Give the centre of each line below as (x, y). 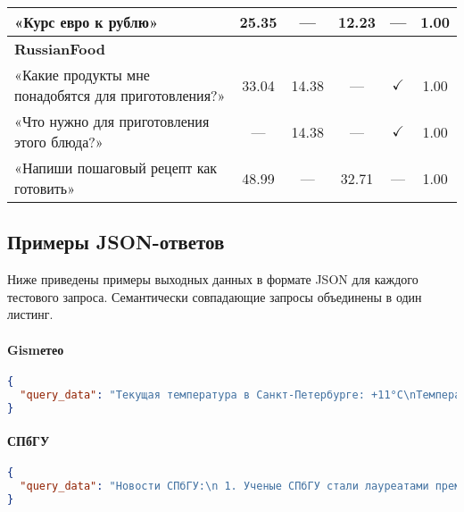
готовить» (45, 188)
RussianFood (60, 49)
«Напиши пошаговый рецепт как (116, 168)
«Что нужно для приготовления (112, 121)
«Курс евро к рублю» (87, 22)
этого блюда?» (59, 142)
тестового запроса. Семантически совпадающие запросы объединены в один (215, 296)
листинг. (30, 314)
